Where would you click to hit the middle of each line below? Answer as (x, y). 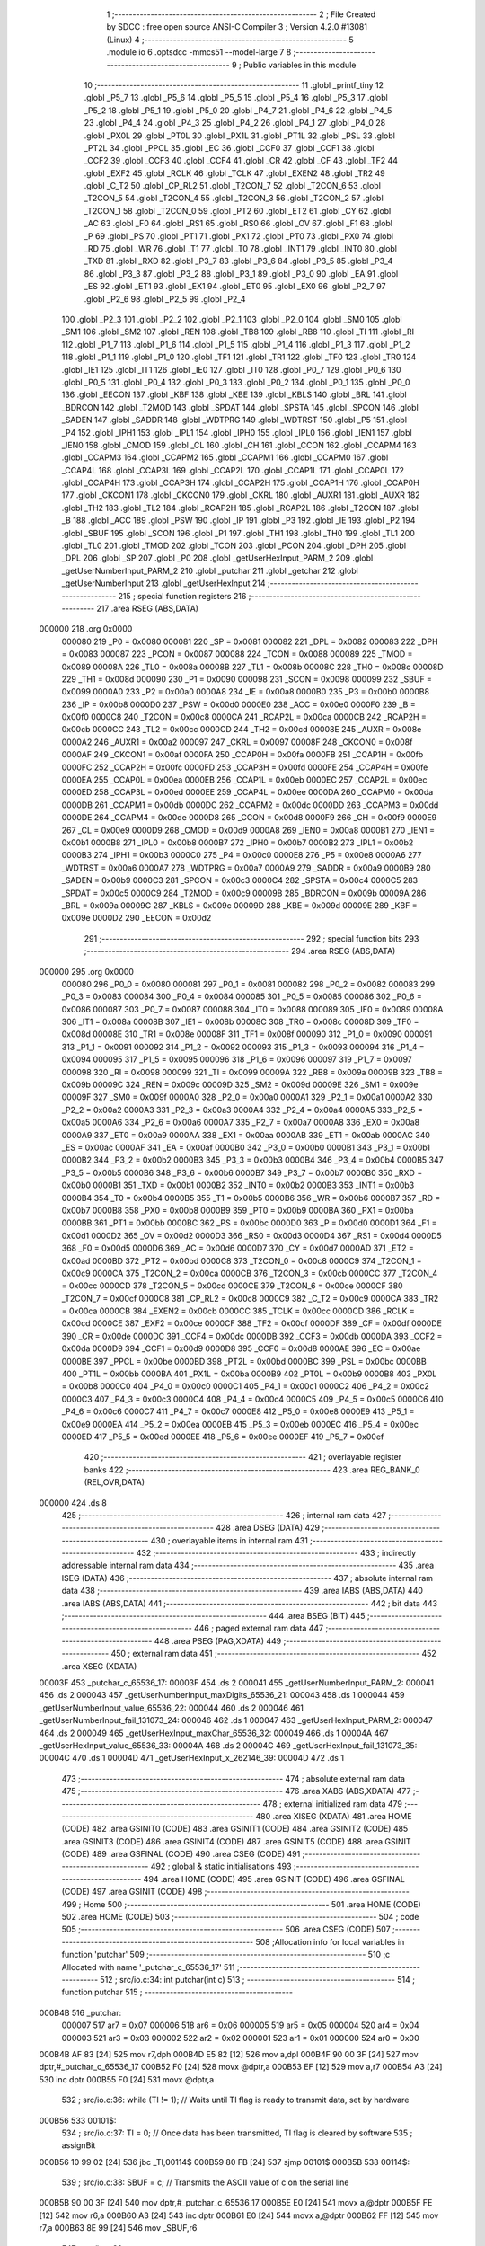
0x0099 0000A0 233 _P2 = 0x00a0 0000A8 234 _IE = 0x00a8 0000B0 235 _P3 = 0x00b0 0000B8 (246, 692)
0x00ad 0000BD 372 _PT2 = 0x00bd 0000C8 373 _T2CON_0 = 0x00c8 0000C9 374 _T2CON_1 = (242, 1260)
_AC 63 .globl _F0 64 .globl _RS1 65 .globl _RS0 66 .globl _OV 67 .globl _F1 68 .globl (238, 224)
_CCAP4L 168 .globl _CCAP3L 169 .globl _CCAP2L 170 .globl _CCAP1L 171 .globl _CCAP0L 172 (233, 470)
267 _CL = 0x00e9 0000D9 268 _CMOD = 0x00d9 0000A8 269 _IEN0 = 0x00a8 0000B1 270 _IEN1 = (248, 830)
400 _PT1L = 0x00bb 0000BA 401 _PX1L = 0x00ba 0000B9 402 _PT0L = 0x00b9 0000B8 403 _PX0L (249, 1374)
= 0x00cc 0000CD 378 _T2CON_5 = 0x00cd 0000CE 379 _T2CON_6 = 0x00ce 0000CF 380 (232, 1286)
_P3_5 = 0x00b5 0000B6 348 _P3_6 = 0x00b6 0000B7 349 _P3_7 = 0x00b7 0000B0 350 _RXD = (242, 1172)
